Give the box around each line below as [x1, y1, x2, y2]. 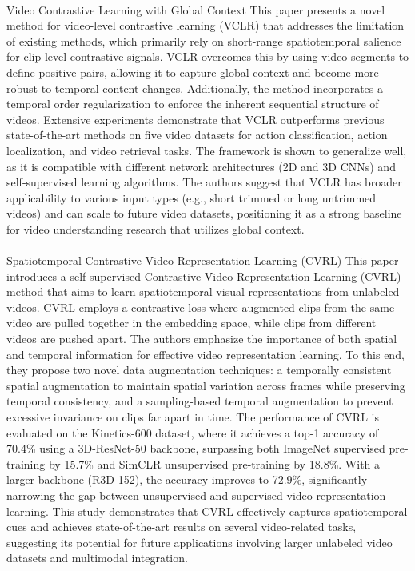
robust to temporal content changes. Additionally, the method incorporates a [6, 79, 383, 96]
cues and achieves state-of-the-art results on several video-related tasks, [6, 518, 357, 535]
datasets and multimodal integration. [6, 549, 188, 566]
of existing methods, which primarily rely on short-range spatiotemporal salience [6, 32, 401, 49]
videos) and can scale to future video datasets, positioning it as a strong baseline [6, 205, 402, 222]
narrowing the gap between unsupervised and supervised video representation [6, 487, 386, 503]
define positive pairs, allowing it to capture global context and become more [6, 63, 379, 80]
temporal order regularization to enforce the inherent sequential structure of [6, 95, 379, 112]
